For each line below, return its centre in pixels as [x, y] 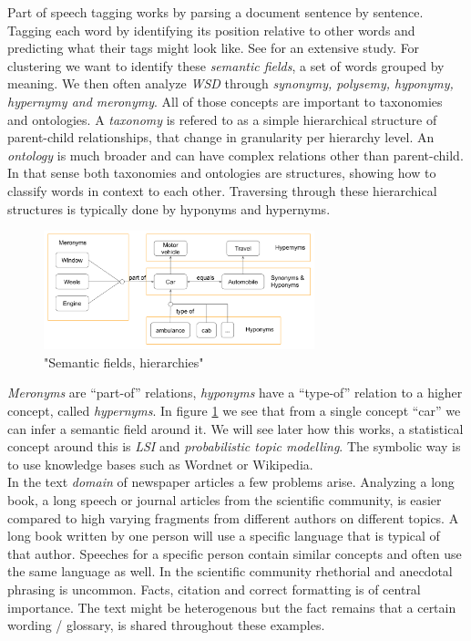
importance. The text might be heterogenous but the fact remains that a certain [232, 607]
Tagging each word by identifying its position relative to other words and [211, 30]
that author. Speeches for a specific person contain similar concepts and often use [235, 553]
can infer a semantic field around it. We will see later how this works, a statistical [235, 428]
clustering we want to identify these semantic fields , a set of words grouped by [226, 65]
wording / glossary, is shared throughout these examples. [166, 625]
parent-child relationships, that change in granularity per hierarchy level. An [221, 137]
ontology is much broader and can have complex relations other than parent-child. [235, 155]
